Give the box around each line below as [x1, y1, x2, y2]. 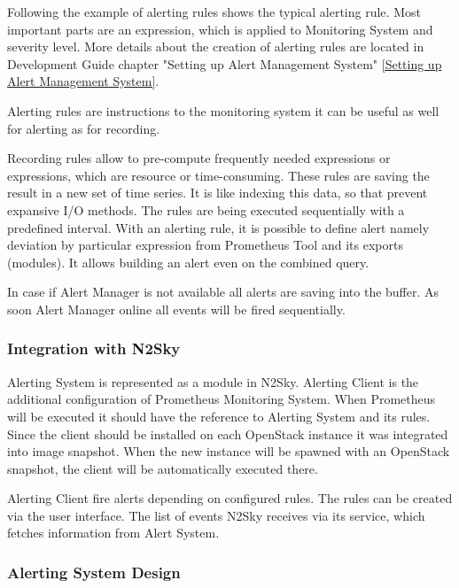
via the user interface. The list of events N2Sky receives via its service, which [7, 506, 425, 524]
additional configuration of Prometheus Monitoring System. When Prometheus [7, 390, 436, 408]
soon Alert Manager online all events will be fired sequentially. [7, 299, 346, 318]
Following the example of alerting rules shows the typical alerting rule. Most [7, 3, 421, 20]
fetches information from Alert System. [7, 523, 220, 542]
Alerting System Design [7, 561, 181, 583]
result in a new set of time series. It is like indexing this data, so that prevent [7, 183, 428, 202]
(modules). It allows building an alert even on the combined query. [7, 252, 370, 271]
